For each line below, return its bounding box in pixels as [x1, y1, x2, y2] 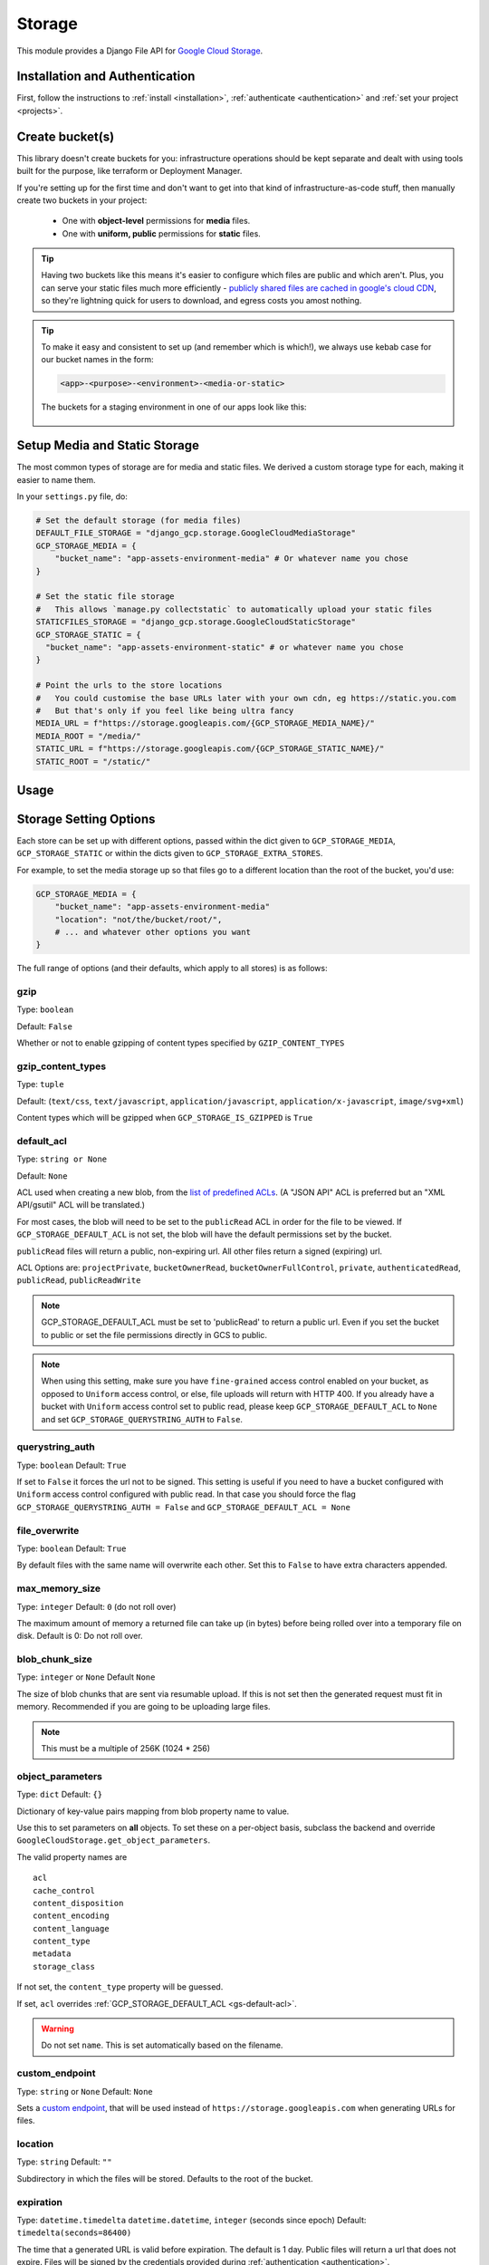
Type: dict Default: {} [16, 1789, 103, 1800]
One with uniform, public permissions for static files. [62, 227, 262, 239]
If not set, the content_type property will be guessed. [16, 1981, 224, 1992]
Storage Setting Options [16, 811, 156, 826]
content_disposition [33, 1898, 124, 1908]
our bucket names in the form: [41, 354, 154, 365]
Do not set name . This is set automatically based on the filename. [41, 2039, 283, 2051]
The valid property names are [16, 1851, 128, 1862]
